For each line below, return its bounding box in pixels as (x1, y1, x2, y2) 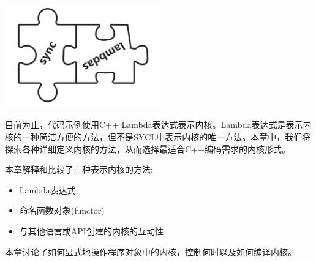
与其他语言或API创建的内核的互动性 (19, 224, 164, 237)
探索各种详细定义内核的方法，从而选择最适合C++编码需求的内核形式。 (5, 142, 290, 155)
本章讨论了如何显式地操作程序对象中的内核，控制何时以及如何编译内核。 (5, 245, 296, 258)
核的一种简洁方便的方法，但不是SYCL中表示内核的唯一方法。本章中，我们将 (5, 130, 311, 143)
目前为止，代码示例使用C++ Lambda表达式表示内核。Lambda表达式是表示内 (5, 118, 312, 131)
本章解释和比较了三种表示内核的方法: (5, 163, 153, 176)
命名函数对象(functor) (19, 204, 105, 217)
